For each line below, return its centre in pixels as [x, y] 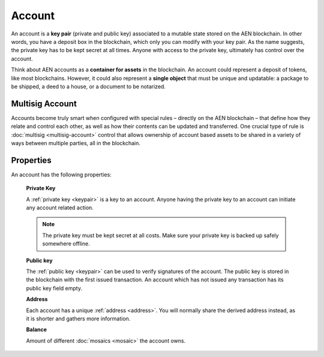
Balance [37, 329]
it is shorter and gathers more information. [78, 319]
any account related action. [60, 208]
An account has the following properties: [61, 175]
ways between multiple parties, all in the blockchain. [76, 143]
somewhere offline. [66, 244]
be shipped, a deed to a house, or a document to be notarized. [88, 86]
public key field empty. [54, 288]
